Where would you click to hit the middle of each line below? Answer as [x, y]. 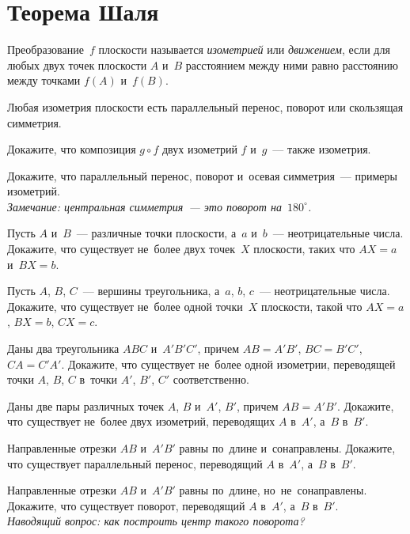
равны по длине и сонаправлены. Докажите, [287, 448]
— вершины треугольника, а [151, 291]
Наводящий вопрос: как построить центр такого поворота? [156, 521]
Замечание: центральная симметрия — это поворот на [144, 206]
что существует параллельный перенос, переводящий [135, 463]
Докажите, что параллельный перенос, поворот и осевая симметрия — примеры [202, 175]
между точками [44, 80]
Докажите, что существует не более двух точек [121, 249]
